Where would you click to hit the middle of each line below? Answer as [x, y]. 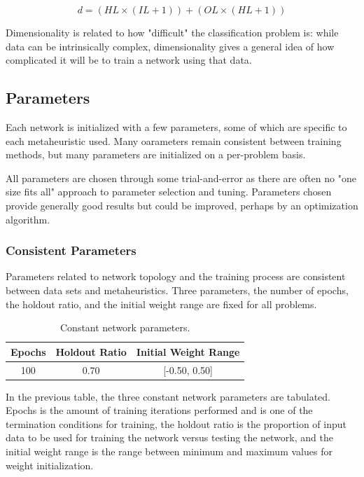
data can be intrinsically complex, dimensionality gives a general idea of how [170, 46]
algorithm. [28, 219]
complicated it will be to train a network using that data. [129, 60]
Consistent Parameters [71, 250]
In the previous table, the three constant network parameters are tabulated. [168, 396]
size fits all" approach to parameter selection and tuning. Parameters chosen [169, 192]
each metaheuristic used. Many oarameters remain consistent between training [174, 140]
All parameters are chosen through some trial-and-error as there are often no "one [181, 178]
